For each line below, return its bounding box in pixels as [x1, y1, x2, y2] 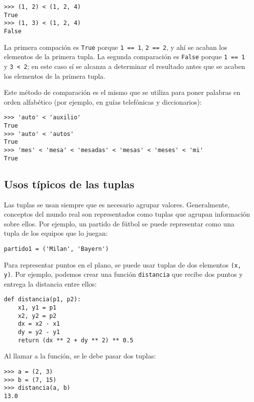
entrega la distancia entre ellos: [4, 278, 97, 289]
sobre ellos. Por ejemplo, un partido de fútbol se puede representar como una [4, 218, 234, 228]
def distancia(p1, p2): [4, 296, 81, 303]
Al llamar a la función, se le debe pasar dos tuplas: [4, 351, 156, 361]
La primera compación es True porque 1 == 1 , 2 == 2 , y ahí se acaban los [4, 42, 227, 52]
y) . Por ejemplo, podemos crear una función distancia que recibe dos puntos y [4, 269, 243, 279]
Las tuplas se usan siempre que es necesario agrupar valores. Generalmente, [4, 199, 230, 209]
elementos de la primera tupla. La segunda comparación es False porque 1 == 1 [4, 51, 245, 62]
